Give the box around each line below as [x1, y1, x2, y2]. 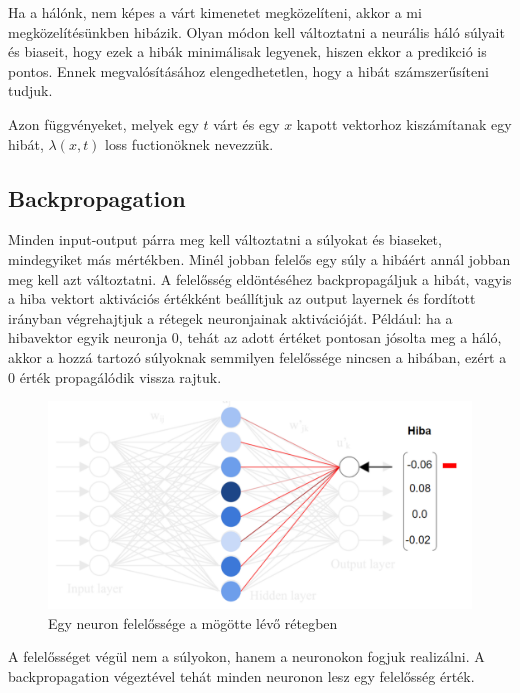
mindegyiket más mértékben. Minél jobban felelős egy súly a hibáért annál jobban [8, 248, 511, 269]
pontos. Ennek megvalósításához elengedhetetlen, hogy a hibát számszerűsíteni [8, 60, 489, 81]
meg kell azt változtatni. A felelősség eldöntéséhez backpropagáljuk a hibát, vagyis [8, 268, 512, 289]
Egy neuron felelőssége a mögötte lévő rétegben [48, 612, 338, 633]
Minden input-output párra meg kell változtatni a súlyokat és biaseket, [8, 229, 442, 250]
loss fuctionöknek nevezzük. [105, 133, 274, 154]
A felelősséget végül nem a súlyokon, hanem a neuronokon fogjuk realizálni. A [8, 646, 485, 667]
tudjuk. [8, 80, 53, 101]
